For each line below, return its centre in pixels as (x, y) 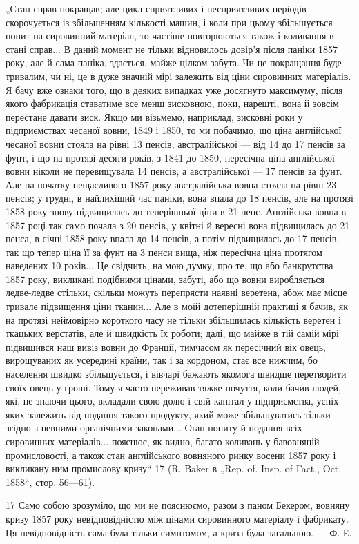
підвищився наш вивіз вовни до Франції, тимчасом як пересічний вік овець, (166, 346)
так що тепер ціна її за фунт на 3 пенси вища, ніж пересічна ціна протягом (164, 252)
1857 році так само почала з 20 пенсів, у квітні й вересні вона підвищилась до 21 (178, 225)
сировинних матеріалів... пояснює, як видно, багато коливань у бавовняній (163, 441)
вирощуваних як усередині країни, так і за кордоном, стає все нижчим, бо (162, 360)
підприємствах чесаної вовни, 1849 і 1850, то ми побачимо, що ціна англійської (174, 130)
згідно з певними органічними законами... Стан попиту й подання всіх (154, 428)
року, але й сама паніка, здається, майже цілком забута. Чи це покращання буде (174, 62)
